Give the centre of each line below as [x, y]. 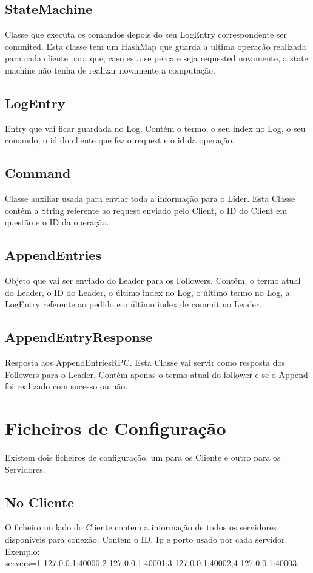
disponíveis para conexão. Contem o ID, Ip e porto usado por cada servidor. [146, 539]
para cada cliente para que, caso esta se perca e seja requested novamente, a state [156, 58]
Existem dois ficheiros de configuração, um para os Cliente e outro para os [143, 457]
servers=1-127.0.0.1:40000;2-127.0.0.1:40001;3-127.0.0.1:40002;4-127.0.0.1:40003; [152, 563]
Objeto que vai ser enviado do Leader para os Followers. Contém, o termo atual [153, 280]
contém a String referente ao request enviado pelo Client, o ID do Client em [146, 210]
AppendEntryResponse [79, 337]
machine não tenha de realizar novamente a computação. [110, 70]
